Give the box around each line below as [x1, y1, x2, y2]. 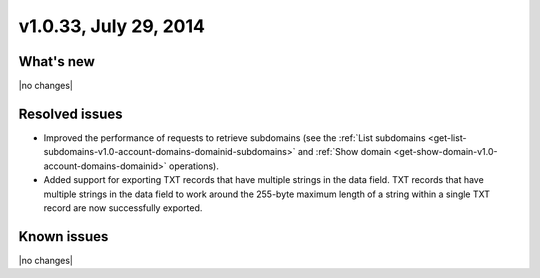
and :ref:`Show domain [297, 146, 392, 158]
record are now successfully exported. [43, 201, 203, 214]
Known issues [18, 228, 109, 245]
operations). [168, 160, 219, 172]
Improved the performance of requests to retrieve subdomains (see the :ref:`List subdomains [43, 131, 426, 144]
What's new [18, 53, 95, 70]
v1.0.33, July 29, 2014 [18, 15, 205, 37]
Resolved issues [18, 105, 124, 122]
